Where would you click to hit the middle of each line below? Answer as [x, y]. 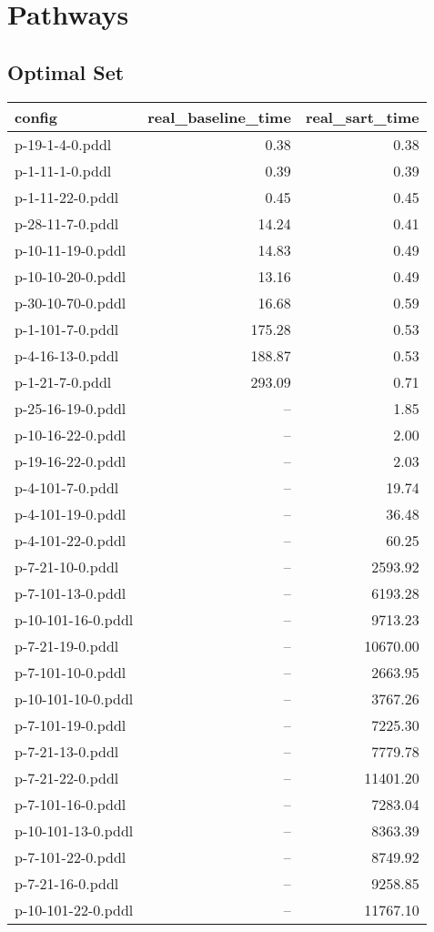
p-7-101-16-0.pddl [71, 804]
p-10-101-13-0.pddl [74, 830]
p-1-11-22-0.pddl [67, 197]
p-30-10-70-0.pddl [71, 302]
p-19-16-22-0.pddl [71, 461]
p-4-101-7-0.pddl [67, 487]
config [36, 116]
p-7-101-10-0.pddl [71, 672]
